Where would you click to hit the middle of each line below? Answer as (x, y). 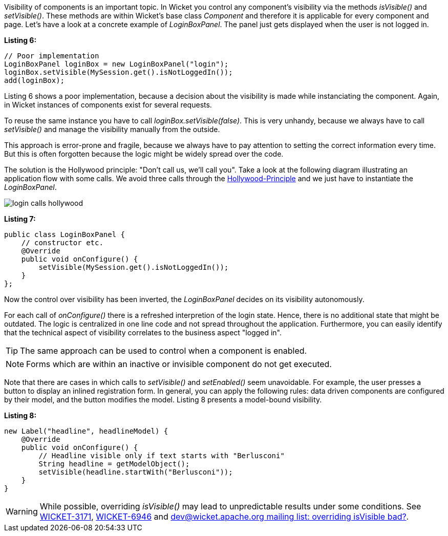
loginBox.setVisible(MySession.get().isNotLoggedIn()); (119, 72)
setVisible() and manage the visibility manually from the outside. (112, 129)
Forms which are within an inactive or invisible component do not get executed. (179, 364)
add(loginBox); (35, 80)
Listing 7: (20, 219)
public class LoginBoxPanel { (65, 234)
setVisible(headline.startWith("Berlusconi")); (136, 472)
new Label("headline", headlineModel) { (86, 431)
